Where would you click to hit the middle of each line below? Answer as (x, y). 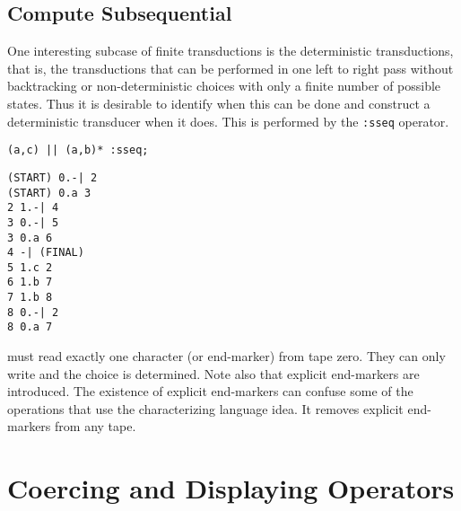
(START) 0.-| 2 (52, 177)
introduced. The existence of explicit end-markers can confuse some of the (210, 391)
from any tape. (96, 426)
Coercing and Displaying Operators (231, 488)
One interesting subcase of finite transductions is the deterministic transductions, (230, 51)
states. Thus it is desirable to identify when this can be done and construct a (219, 103)
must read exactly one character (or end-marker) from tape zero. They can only (226, 356)
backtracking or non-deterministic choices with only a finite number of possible (224, 86)
